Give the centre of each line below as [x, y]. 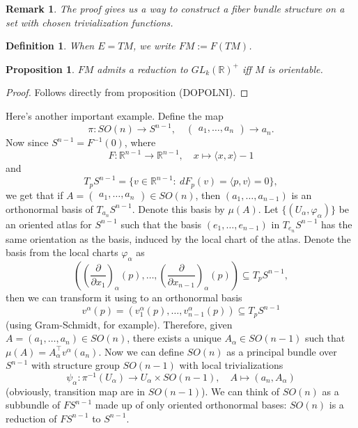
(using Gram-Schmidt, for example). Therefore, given [119, 324]
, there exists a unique [174, 338]
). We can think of [241, 391]
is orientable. [295, 69]
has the [337, 224]
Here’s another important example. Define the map [115, 115]
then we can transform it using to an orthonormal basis [124, 297]
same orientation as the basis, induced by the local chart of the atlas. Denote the [178, 238]
